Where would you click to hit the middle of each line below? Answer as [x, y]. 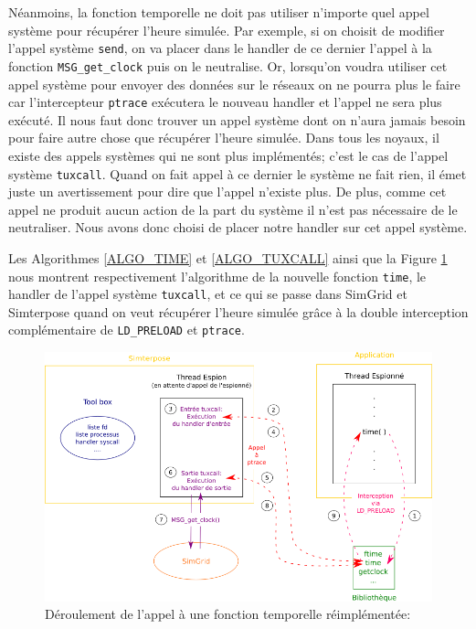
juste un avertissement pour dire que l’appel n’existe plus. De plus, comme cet [227, 192]
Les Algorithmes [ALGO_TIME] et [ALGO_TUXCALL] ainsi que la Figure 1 [228, 257]
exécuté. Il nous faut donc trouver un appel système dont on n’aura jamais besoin [237, 119]
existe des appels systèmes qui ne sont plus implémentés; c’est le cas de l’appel [228, 155]
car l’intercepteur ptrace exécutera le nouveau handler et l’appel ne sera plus [225, 102]
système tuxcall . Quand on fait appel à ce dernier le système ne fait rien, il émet [238, 173]
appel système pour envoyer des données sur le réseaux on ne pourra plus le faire [234, 84]
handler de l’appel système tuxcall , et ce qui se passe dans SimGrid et [208, 294]
